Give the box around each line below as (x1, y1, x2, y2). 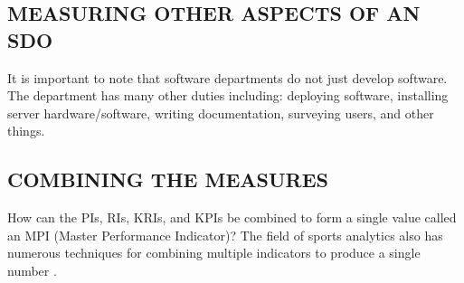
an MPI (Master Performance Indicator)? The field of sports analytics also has (7, 225, 443, 244)
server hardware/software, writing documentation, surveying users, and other (7, 103, 434, 122)
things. (7, 121, 45, 140)
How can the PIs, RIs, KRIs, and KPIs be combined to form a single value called (7, 208, 457, 227)
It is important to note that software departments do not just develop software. (7, 68, 448, 87)
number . (7, 260, 57, 279)
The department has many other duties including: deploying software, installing (7, 86, 449, 105)
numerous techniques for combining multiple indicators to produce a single (7, 243, 421, 262)
